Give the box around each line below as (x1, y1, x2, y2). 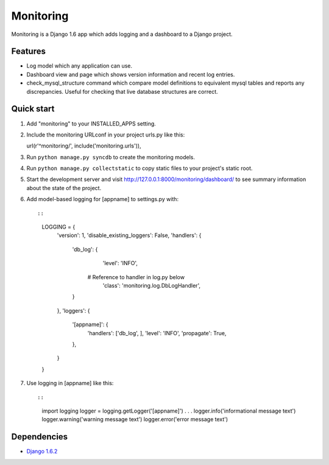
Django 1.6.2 (26, 448, 58, 455)
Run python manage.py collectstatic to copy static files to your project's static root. (26, 165, 253, 172)
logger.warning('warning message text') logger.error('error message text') (41, 416, 228, 423)
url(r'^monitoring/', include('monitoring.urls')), (26, 142, 141, 149)
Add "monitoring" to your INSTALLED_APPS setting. (26, 119, 157, 127)
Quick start (11, 104, 55, 114)
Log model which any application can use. (26, 62, 133, 69)
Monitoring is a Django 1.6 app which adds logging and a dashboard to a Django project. (11, 30, 233, 38)
